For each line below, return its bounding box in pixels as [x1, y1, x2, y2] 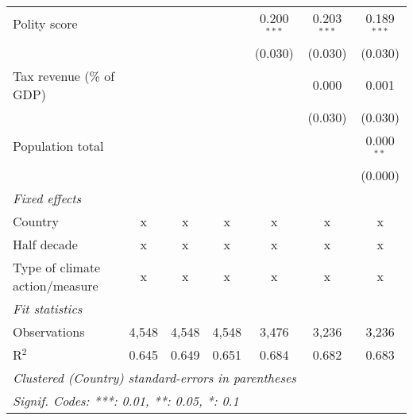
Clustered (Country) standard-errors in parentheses [13, 368, 296, 387]
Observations [13, 322, 85, 341]
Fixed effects [13, 188, 82, 207]
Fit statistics [13, 299, 83, 318]
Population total [13, 137, 104, 156]
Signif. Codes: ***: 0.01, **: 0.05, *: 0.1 [13, 391, 239, 410]
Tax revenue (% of [13, 66, 115, 85]
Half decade [13, 234, 78, 253]
